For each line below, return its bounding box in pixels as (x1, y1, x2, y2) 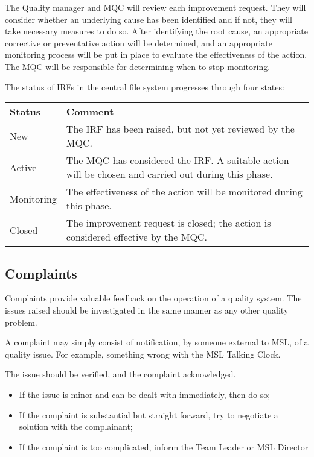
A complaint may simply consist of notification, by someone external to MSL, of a (5, 336, 309, 348)
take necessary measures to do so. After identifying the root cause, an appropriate (5, 25, 308, 37)
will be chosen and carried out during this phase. (66, 167, 273, 181)
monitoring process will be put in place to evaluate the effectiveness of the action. (5, 48, 307, 61)
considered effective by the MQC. (66, 230, 207, 244)
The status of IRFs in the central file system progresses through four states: (5, 80, 284, 93)
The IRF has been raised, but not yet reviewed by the (66, 122, 295, 136)
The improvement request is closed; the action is (66, 216, 271, 230)
